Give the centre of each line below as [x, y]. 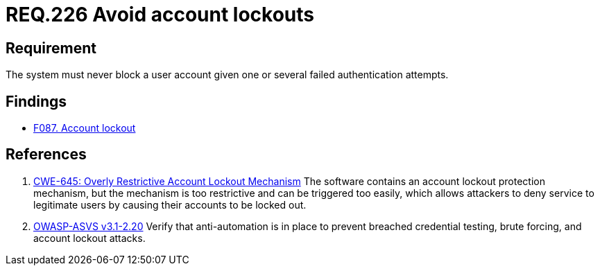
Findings [36, 101]
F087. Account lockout [85, 128]
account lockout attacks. [89, 238]
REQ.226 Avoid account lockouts [160, 15]
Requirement [51, 48]
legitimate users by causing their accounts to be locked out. [170, 204]
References [46, 155]
